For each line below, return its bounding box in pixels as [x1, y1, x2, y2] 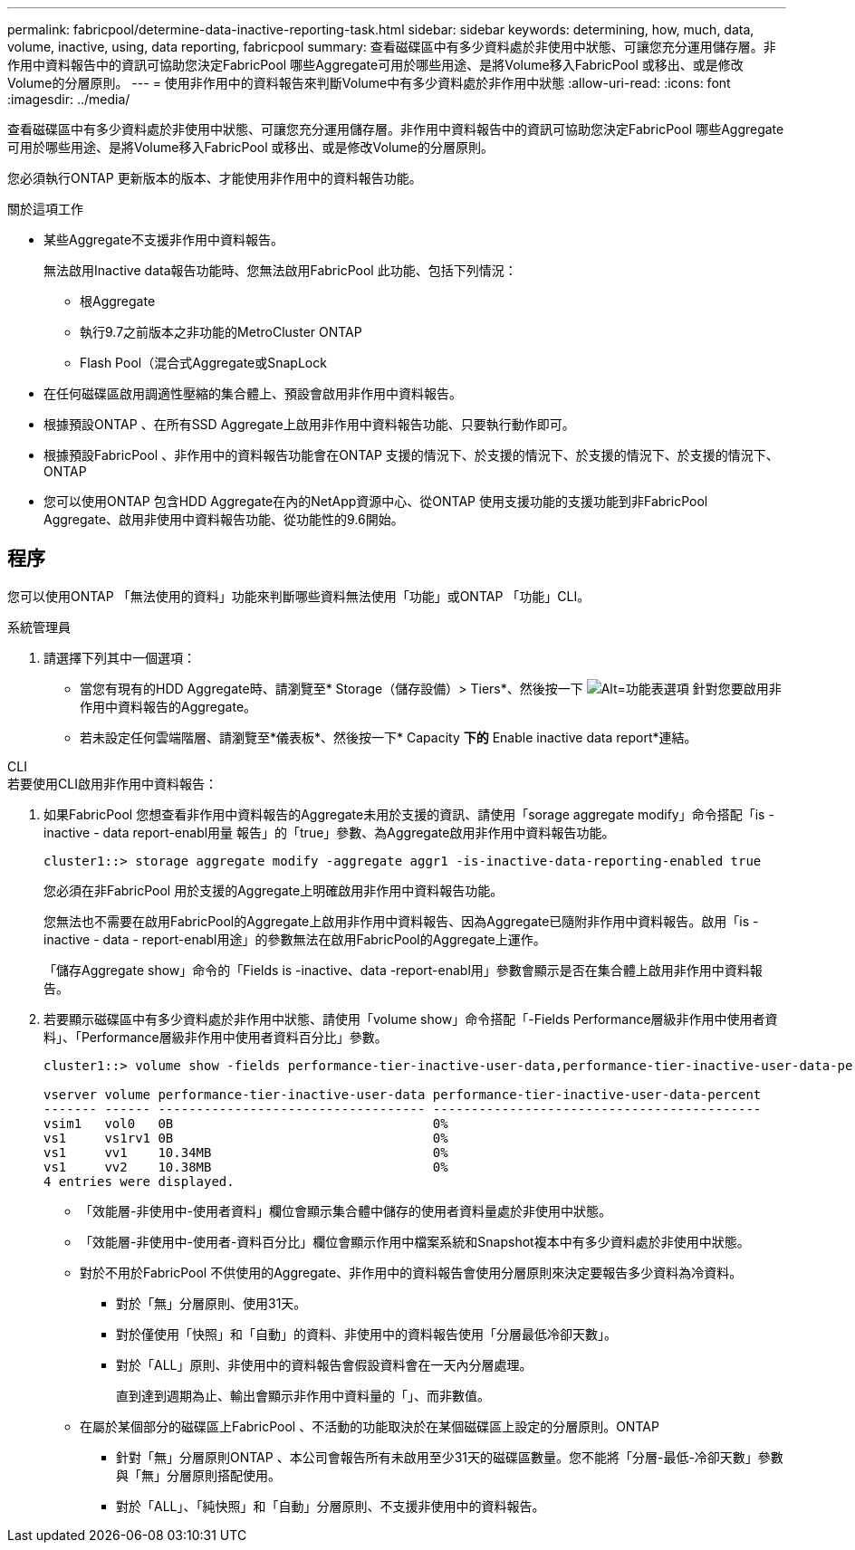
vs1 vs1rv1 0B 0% [43, 1130, 448, 1145]
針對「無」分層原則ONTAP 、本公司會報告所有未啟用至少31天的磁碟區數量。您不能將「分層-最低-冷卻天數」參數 [116, 1449, 783, 1465]
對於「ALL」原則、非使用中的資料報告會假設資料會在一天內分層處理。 [116, 1356, 533, 1373]
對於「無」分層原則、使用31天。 [116, 1295, 307, 1311]
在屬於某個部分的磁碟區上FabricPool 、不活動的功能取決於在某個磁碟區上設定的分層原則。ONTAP [80, 1418, 659, 1434]
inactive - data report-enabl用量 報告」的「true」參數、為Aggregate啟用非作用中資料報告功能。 [43, 824, 615, 840]
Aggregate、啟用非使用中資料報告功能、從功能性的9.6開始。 [43, 512, 404, 527]
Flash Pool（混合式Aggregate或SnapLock [80, 355, 327, 370]
